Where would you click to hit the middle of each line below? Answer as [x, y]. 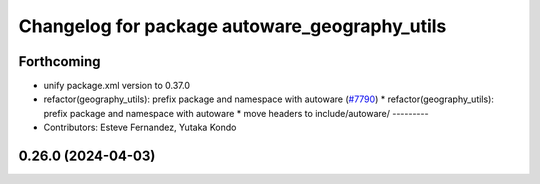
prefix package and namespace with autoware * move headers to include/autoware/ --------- [236, 113]
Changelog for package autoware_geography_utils [232, 26]
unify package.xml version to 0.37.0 [116, 86]
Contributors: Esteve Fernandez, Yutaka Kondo [140, 127]
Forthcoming [59, 61]
